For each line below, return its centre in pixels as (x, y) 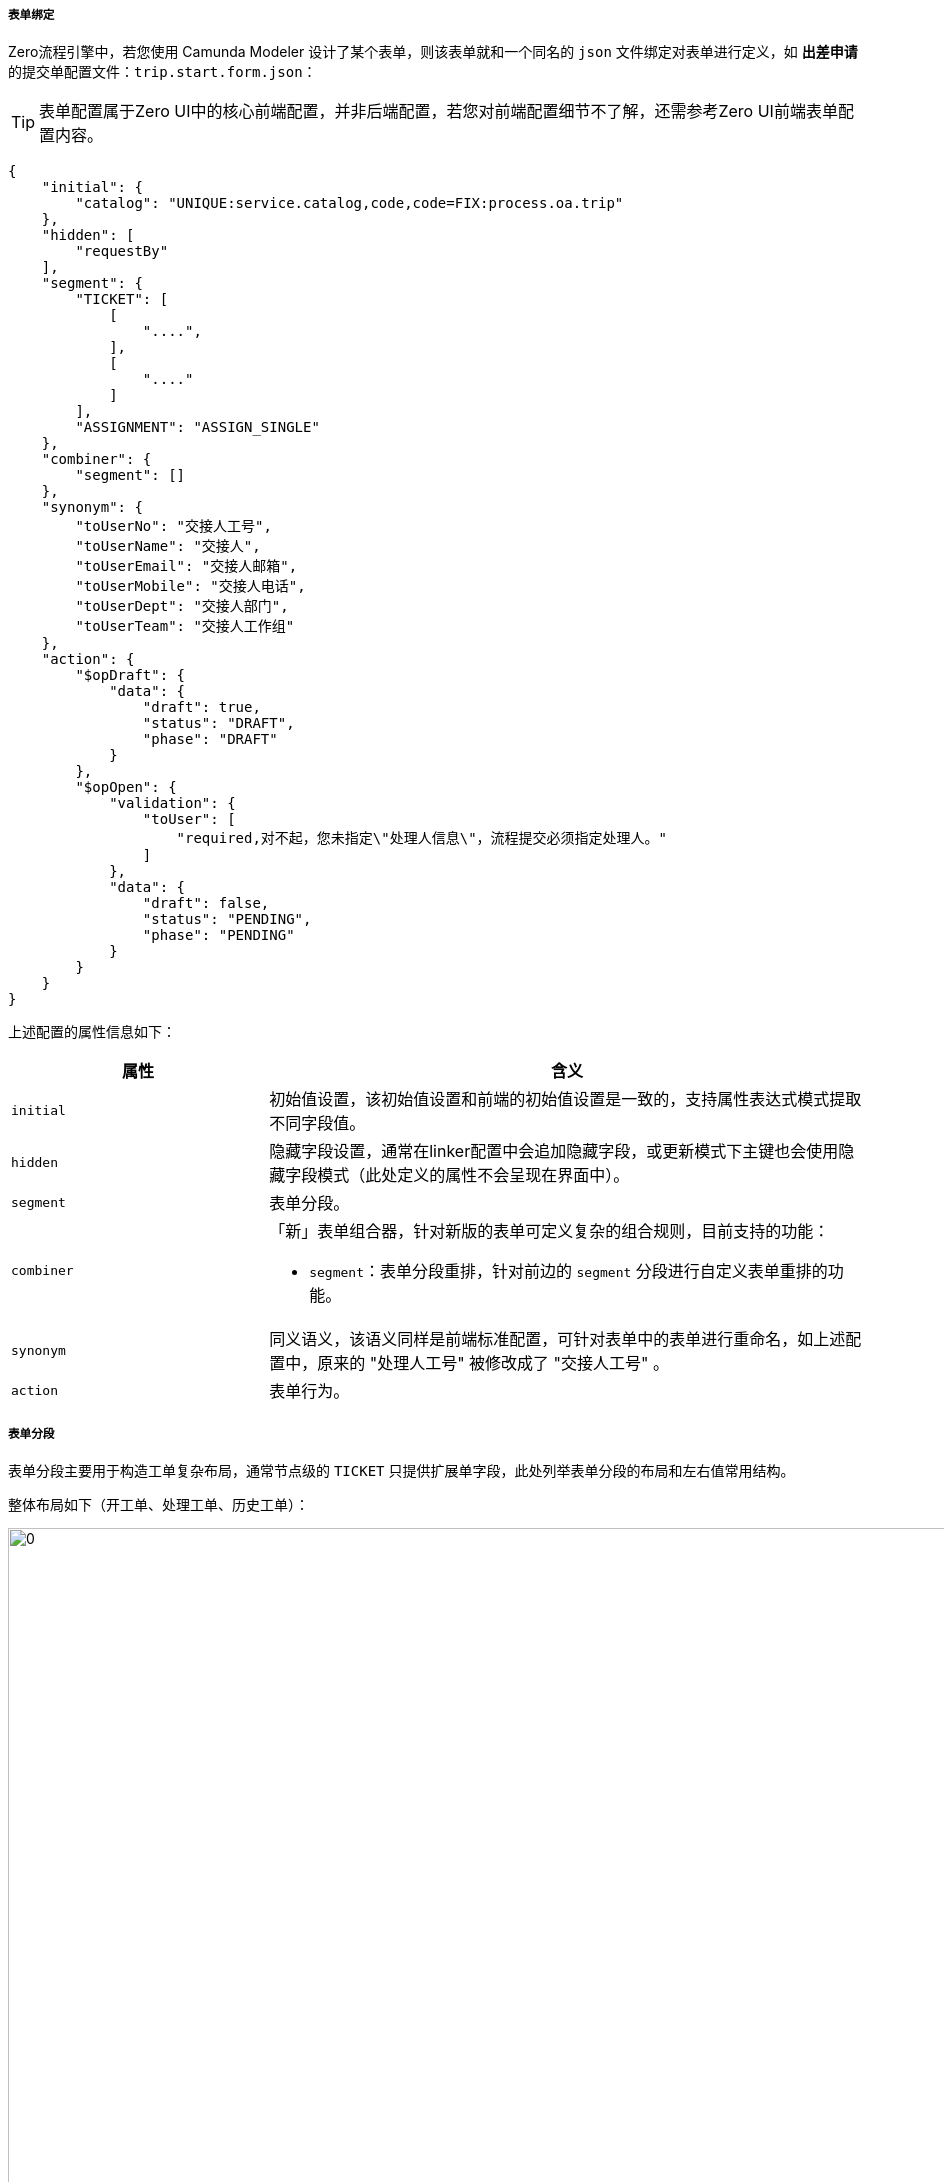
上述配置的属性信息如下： (92, 1032)
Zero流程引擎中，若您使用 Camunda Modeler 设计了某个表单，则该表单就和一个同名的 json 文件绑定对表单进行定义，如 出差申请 (433, 52)
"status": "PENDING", (227, 919)
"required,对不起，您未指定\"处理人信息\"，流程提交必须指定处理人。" (422, 838)
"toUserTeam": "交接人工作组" (185, 626)
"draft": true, (201, 707)
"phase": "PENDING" (218, 935)
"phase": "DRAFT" (210, 739)
